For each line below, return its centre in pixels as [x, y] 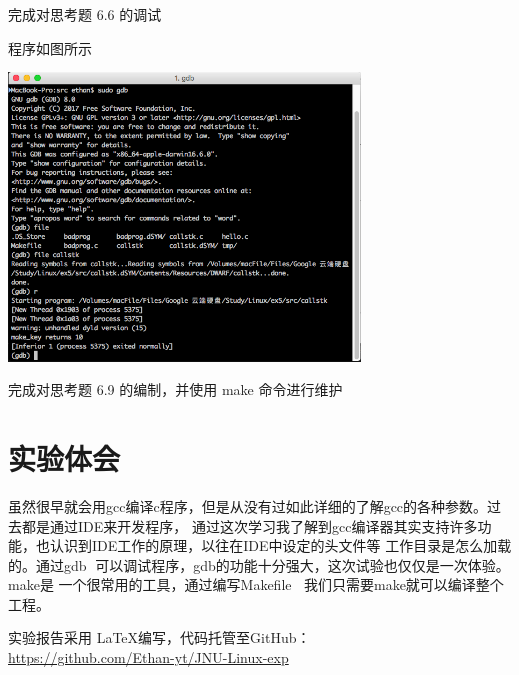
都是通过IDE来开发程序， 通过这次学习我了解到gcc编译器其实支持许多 [249, 525]
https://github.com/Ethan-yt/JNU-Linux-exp [148, 657]
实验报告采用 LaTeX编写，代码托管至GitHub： [159, 637]
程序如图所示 [50, 47]
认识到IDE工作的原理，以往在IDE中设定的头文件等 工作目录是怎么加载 [280, 545]
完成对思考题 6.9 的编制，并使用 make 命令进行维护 [175, 389]
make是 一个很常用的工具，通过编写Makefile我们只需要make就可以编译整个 [256, 584]
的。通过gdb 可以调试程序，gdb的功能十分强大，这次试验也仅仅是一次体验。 [259, 564]
